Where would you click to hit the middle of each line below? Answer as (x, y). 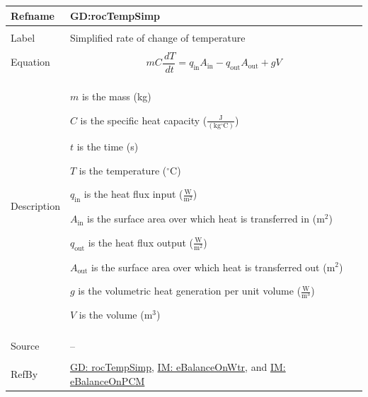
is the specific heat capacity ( (144, 120)
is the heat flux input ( (133, 194)
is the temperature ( (123, 170)
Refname (33, 15)
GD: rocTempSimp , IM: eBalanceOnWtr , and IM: (178, 367)
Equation (30, 62)
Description (35, 205)
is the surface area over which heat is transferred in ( (202, 219)
